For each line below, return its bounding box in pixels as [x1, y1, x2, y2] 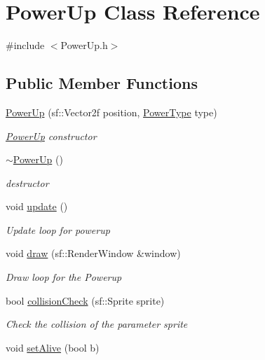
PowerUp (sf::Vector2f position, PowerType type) [6, 104, 217, 119]
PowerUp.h [60, 38, 108, 53]
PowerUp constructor [6, 128, 97, 143]
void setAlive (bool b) [6, 340, 100, 354]
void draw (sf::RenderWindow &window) [6, 246, 181, 261]
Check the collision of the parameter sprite [6, 317, 188, 331]
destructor [6, 175, 49, 190]
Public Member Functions [6, 72, 198, 94]
